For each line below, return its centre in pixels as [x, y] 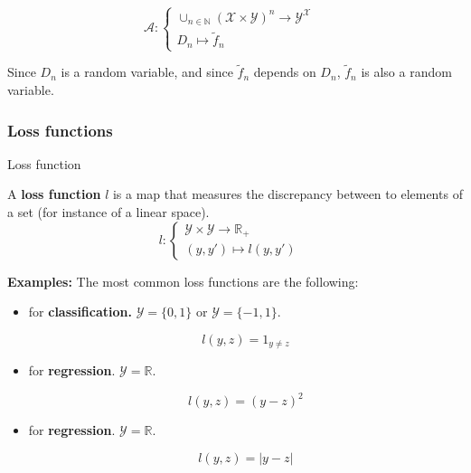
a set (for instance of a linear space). [108, 212]
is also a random [406, 72]
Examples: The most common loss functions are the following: [183, 281]
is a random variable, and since [147, 72]
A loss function [54, 194]
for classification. [80, 312]
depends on [285, 72]
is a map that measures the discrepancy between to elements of [287, 194]
